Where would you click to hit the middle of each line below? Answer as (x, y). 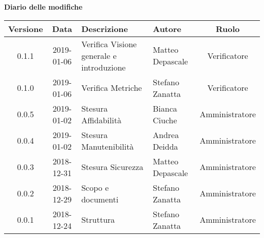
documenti (100, 199)
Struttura (98, 220)
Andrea (166, 134)
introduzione (104, 67)
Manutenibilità (108, 146)
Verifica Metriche (112, 88)
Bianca (165, 108)
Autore (167, 28)
